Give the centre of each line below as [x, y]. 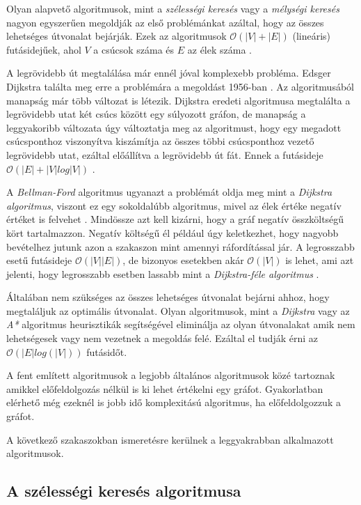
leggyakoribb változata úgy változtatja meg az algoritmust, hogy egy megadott [174, 127]
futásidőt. [107, 351]
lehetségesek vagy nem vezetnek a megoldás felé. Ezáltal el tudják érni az [162, 338]
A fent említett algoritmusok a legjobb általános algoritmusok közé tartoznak [171, 375]
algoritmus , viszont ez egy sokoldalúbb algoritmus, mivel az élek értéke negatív [174, 205]
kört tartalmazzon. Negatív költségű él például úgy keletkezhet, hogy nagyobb [173, 232]
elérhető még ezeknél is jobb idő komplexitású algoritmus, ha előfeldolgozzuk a [174, 402]
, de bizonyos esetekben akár [183, 260]
